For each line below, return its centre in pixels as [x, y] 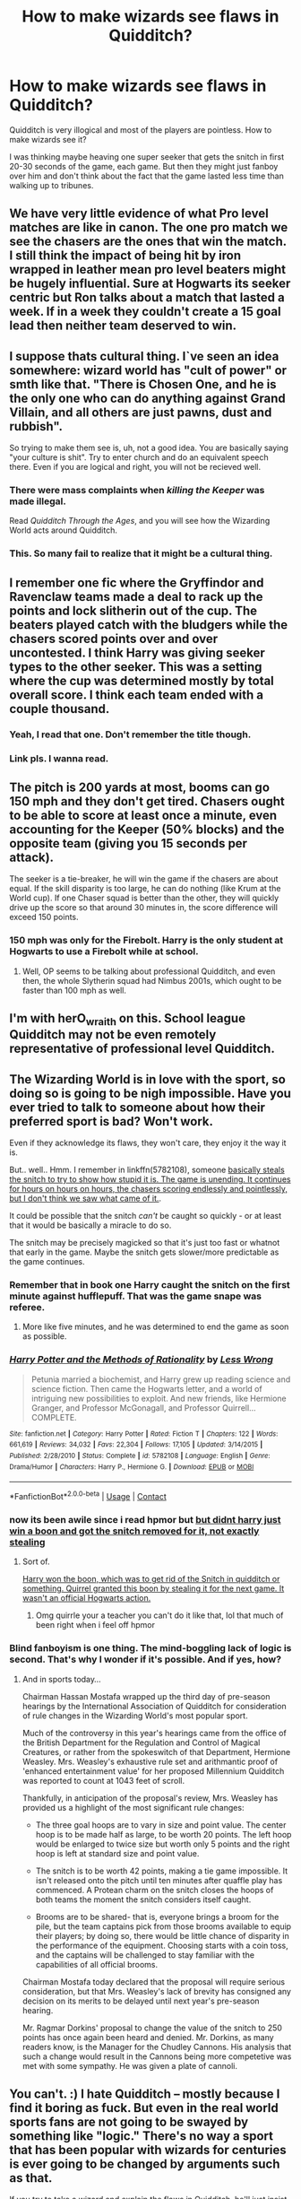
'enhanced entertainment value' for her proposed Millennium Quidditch [153, 1771]
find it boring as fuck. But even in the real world [144, 2108]
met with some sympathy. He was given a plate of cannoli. [130, 2065]
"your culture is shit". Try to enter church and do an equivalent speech [139, 457]
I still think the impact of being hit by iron [125, 256]
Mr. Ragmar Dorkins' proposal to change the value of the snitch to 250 [152, 2028]
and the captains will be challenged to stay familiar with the [145, 1955]
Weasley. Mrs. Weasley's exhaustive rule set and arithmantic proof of [150, 1761]
